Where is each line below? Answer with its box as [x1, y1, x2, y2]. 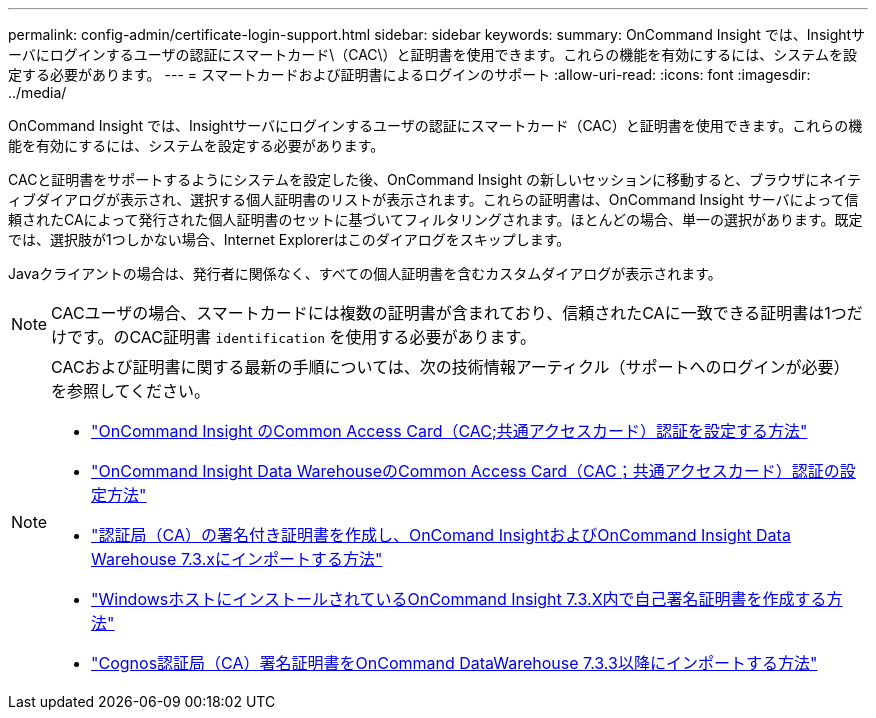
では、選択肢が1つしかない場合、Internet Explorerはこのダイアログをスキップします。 [8, 231, 571, 248]
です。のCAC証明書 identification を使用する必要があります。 [67, 327, 537, 347]
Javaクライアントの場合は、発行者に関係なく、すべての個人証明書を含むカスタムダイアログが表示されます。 [8, 265, 722, 282]
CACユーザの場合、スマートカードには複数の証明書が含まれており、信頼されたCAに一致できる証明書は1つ [51, 303, 847, 323]
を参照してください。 [51, 381, 211, 401]
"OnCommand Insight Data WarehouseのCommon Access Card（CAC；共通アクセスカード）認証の [91, 461, 840, 481]
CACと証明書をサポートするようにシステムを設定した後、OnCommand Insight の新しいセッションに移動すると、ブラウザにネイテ [8, 171, 862, 188]
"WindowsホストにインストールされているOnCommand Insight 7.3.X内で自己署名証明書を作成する [91, 589, 827, 609]
